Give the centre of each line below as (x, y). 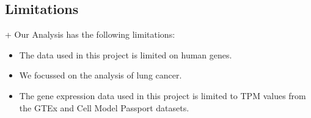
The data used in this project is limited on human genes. (126, 54)
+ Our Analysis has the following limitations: (90, 34)
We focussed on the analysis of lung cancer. (101, 75)
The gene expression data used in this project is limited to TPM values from (163, 95)
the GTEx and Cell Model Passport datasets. (104, 107)
